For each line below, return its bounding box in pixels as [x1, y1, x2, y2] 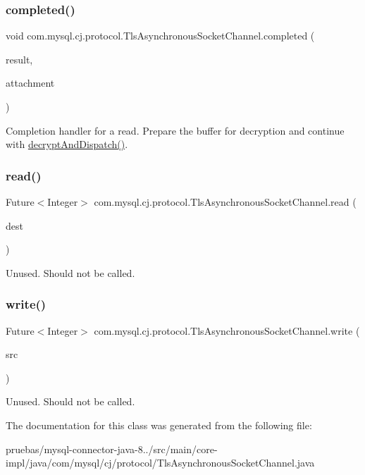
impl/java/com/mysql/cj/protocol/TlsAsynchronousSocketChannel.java [6, 455, 315, 470]
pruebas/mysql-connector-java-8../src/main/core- [6, 441, 218, 456]
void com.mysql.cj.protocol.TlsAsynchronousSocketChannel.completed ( [6, 28, 315, 43]
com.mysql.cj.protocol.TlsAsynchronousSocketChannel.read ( [94, 195, 357, 209]
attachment [6, 75, 55, 90]
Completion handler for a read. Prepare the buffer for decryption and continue [6, 123, 345, 137]
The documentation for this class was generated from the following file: [6, 417, 312, 432]
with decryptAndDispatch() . [6, 137, 128, 152]
